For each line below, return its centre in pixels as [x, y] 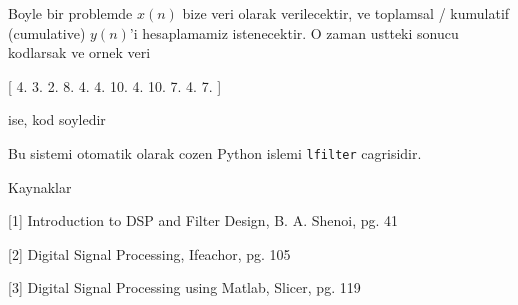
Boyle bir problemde [70, 13]
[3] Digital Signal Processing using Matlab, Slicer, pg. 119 [184, 287]
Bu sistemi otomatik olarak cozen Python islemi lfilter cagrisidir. [215, 152]
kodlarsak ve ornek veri [79, 52]
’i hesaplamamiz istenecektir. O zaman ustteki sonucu [294, 32]
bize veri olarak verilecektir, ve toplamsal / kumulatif [346, 13]
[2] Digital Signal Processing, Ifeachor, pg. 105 [149, 253]
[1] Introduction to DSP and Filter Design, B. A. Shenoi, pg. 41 [203, 220]
